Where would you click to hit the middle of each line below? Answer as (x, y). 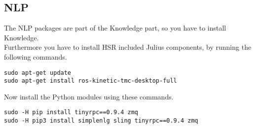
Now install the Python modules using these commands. (89, 96)
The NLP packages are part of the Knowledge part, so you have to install (115, 28)
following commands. (36, 56)
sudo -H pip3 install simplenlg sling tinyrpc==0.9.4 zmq (101, 121)
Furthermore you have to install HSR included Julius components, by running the (128, 47)
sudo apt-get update (38, 73)
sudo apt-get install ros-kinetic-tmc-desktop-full (91, 81)
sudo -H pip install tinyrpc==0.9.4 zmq (71, 112)
